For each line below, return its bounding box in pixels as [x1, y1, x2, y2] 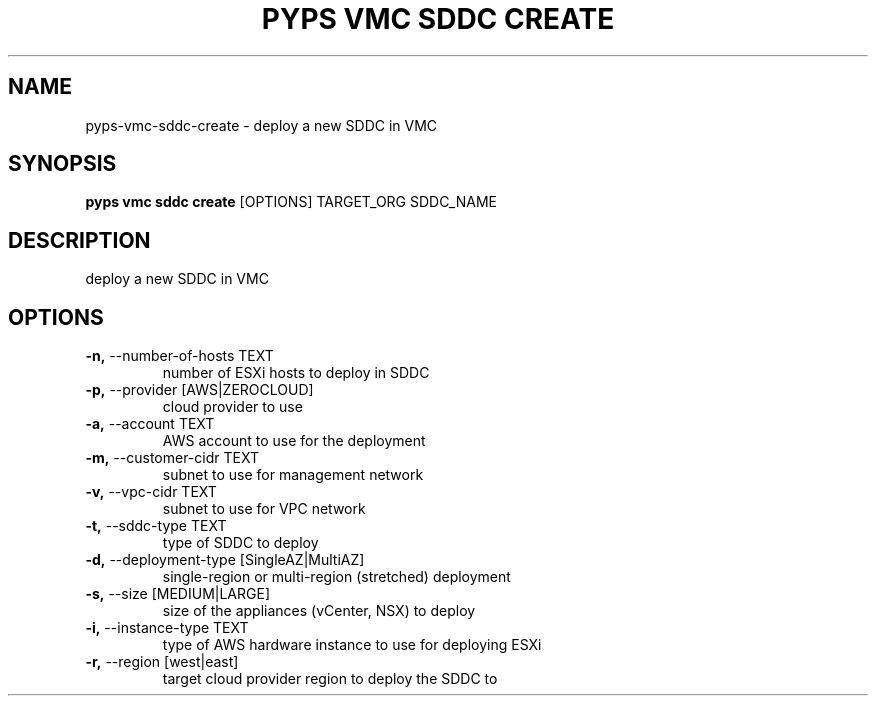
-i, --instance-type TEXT [85, 619, 249, 637]
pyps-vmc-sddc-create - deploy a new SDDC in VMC [85, 116, 438, 134]
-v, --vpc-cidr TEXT [85, 483, 217, 501]
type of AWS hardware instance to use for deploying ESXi [162, 636, 542, 654]
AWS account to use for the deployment [162, 432, 426, 450]
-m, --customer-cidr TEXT [85, 449, 259, 467]
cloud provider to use [162, 398, 303, 416]
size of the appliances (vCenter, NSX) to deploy [162, 602, 476, 620]
